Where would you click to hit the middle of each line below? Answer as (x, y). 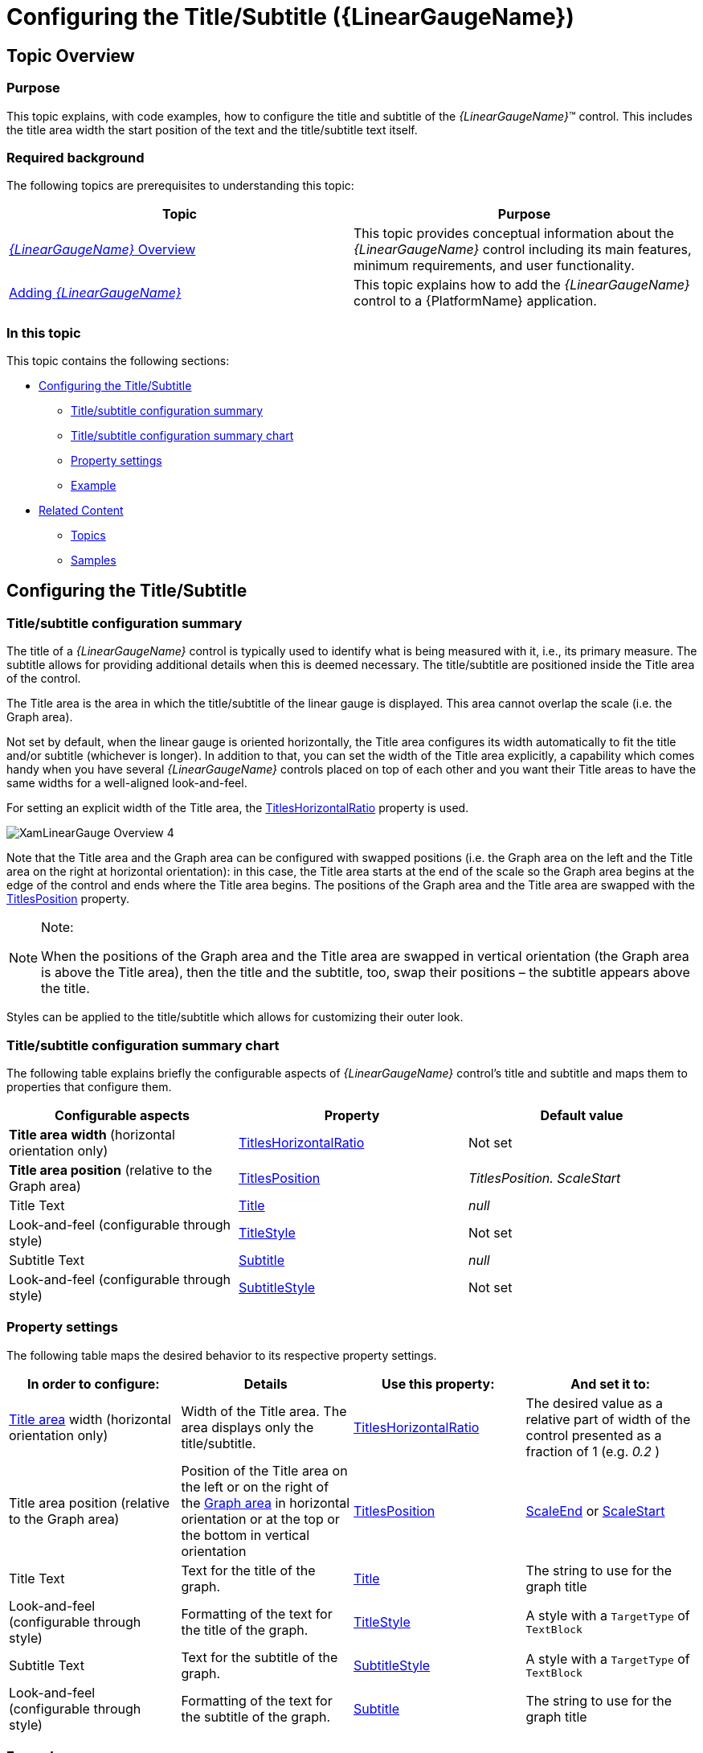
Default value (582, 1116)
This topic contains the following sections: (118, 361)
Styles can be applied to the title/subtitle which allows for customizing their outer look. (235, 1017)
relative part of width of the (608, 1419)
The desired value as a (594, 1403)
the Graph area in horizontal (266, 1503)
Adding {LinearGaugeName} (95, 293)
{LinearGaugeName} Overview (102, 250)
